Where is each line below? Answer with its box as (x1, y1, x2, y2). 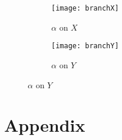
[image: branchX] (51, 4, 119, 12)
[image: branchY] (51, 42, 119, 51)
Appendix (4, 113, 85, 137)
